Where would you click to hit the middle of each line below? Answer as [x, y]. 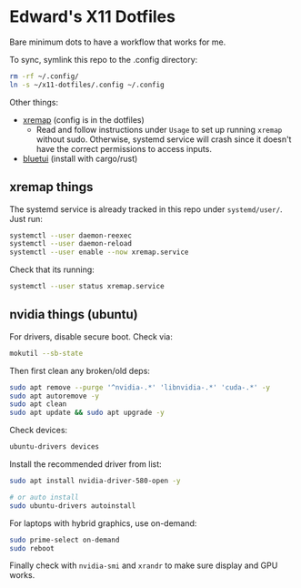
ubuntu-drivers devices [55, 447]
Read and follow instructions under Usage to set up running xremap [159, 129]
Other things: [34, 102]
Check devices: [39, 431]
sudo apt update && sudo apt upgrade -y [87, 413]
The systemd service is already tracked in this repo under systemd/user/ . [146, 209]
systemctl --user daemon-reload [70, 244]
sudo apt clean [38, 404]
